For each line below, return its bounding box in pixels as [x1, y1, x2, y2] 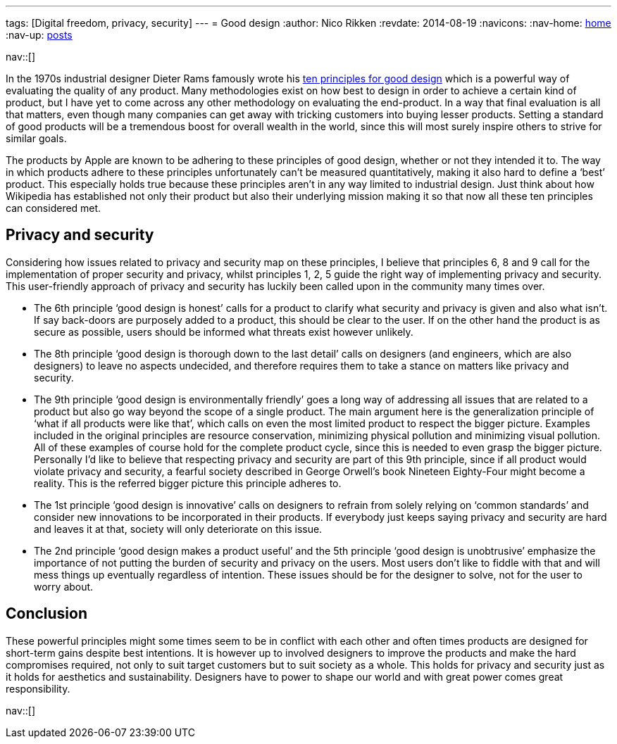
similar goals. [6, 132, 67, 144]
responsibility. [6, 682, 70, 695]
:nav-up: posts [6, 29, 73, 41]
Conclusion [6, 605, 88, 623]
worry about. [34, 580, 94, 593]
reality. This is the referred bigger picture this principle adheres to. [34, 477, 342, 489]
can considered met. [6, 202, 101, 214]
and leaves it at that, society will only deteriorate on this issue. [34, 522, 323, 535]
